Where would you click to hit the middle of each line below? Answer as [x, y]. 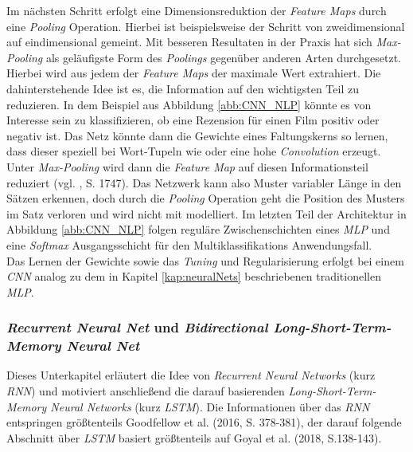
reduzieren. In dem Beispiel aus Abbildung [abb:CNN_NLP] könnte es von [189, 104]
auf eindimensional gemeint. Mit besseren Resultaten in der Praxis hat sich [189, 42]
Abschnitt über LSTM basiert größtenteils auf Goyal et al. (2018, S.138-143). [194, 437]
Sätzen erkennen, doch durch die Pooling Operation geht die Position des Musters [206, 198]
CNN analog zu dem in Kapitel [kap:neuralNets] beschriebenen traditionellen [194, 276]
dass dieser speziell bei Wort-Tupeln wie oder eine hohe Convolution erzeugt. [194, 151]
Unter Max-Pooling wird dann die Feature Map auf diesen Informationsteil [187, 166]
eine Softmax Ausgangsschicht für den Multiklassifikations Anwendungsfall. [189, 244]
